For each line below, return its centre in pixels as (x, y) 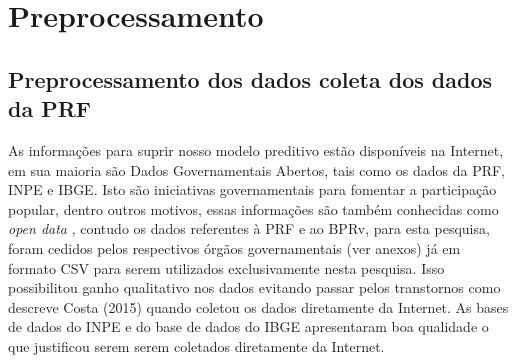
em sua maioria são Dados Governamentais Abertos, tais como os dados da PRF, (256, 169)
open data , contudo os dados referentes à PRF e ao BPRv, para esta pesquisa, (249, 228)
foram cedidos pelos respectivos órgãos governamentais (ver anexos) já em (234, 247)
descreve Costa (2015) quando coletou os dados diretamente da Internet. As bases (258, 306)
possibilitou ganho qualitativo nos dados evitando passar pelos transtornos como (254, 287)
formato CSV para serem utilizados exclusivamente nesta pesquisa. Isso (226, 267)
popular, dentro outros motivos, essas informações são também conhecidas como (253, 208)
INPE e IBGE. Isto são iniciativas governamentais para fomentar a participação (252, 189)
